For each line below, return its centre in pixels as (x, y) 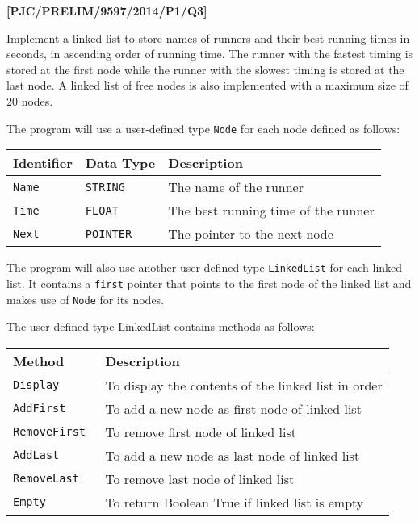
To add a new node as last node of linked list (233, 455)
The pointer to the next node (251, 234)
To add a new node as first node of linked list (233, 408)
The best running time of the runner (271, 211)
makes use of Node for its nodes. (86, 299)
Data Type (120, 163)
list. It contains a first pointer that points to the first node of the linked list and (209, 283)
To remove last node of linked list (200, 478)
